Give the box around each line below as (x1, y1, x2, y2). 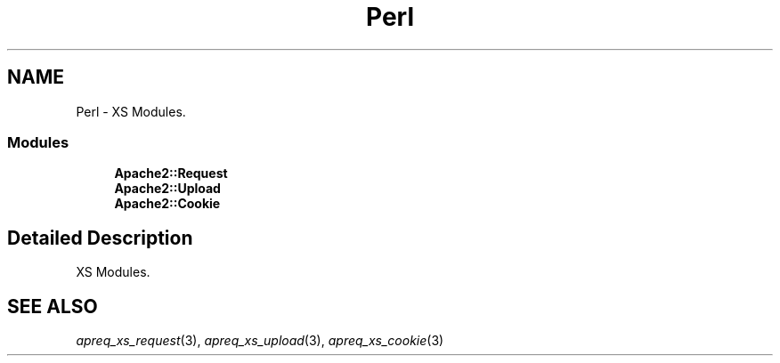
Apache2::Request (114, 165, 228, 181)
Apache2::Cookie (114, 196, 221, 212)
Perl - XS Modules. (76, 103, 186, 119)
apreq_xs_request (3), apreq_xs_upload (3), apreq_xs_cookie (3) (76, 333, 444, 349)
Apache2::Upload (114, 181, 221, 197)
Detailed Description (7, 226, 193, 249)
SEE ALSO (7, 294, 98, 318)
